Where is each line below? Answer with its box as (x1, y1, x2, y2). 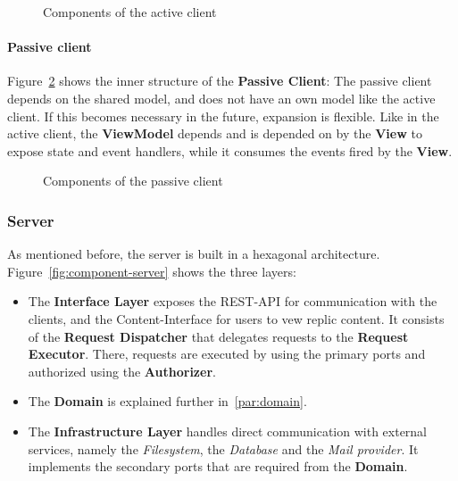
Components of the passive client (43, 171, 223, 190)
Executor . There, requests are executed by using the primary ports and (28, 344, 426, 363)
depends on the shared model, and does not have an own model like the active (7, 88, 436, 107)
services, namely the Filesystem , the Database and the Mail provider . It (28, 439, 419, 458)
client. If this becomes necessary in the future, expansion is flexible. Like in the (7, 106, 439, 125)
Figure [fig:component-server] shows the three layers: (7, 261, 296, 280)
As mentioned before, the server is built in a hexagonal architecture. (7, 245, 380, 263)
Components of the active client (43, 3, 217, 21)
